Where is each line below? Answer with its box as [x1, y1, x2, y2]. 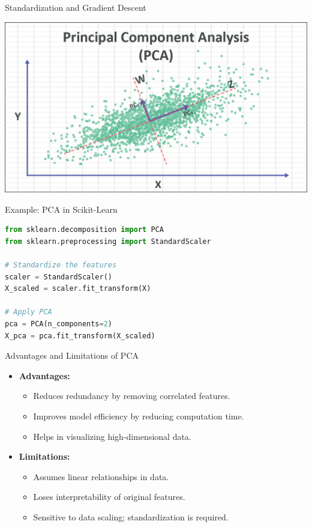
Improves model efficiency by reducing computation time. [33, 410, 244, 422]
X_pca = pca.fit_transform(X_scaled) [5, 331, 155, 340]
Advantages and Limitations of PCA [5, 349, 139, 362]
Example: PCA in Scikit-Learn [5, 203, 118, 215]
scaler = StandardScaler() [5, 272, 112, 281]
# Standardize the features [5, 261, 117, 270]
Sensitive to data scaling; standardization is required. [33, 510, 229, 523]
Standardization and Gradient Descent [5, 1, 146, 13]
